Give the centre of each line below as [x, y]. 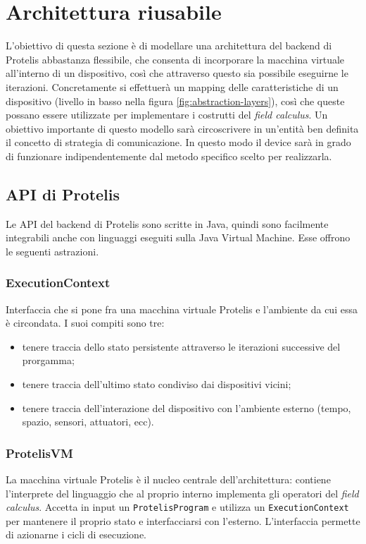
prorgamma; [48, 360]
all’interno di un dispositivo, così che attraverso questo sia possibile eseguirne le [177, 73]
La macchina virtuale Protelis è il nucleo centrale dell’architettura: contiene [168, 479]
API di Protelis [63, 194]
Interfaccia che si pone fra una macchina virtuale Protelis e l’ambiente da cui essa [182, 309]
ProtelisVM [39, 453]
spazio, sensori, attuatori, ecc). [88, 422]
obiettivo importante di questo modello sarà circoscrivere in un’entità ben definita [182, 128]
